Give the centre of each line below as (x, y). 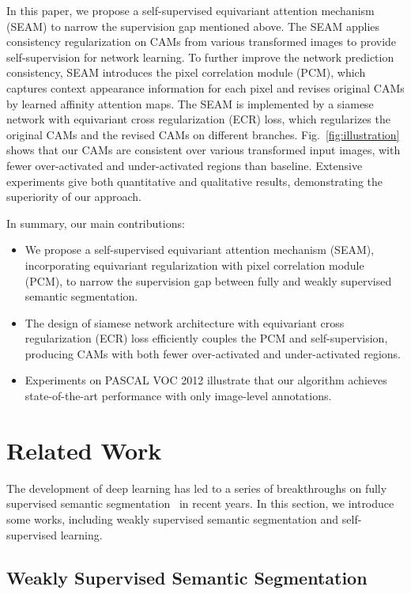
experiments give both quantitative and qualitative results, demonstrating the (195, 181)
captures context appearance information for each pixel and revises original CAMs (205, 87)
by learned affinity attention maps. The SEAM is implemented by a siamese (190, 103)
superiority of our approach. (74, 197)
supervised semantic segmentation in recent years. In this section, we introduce (200, 503)
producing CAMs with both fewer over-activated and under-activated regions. (213, 353)
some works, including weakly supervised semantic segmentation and (173, 518)
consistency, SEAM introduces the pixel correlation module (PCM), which (186, 72)
